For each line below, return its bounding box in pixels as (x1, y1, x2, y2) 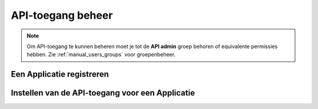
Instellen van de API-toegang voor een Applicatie (11, 88, 196, 98)
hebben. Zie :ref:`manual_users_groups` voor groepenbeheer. (26, 51, 176, 58)
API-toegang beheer (11, 9, 113, 22)
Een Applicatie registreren (11, 69, 109, 79)
